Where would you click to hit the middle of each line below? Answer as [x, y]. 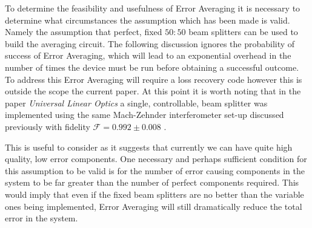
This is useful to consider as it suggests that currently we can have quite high [149, 147]
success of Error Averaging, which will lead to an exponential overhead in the [148, 55]
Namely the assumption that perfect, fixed [84, 32]
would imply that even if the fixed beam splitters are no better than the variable [154, 194]
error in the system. [41, 218]
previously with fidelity [48, 126]
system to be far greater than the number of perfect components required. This [152, 182]
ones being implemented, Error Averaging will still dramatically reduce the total [154, 206]
